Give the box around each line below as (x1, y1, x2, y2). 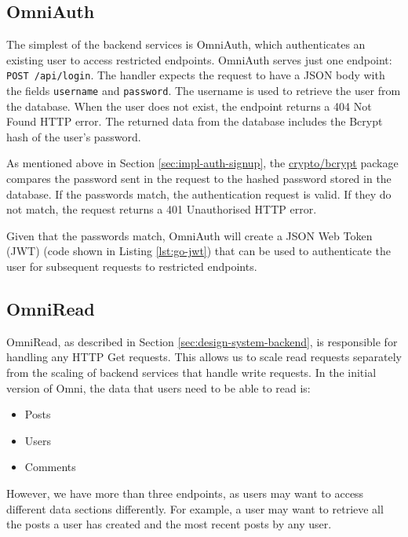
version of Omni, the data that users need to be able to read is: (6, 379, 311, 396)
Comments (24, 458, 76, 475)
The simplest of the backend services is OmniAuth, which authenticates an (6, 36, 366, 53)
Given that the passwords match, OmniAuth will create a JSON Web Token (6, 227, 373, 243)
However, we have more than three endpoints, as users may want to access (6, 485, 364, 501)
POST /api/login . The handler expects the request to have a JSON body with (6, 67, 385, 83)
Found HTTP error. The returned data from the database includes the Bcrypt (6, 113, 383, 130)
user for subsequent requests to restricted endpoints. (6, 258, 257, 275)
